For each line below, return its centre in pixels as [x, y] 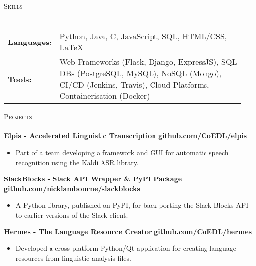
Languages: [30, 42]
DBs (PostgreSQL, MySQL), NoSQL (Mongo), [141, 73]
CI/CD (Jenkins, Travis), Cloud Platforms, [134, 85]
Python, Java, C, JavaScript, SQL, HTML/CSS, [143, 36]
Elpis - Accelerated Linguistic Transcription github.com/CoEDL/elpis [126, 136]
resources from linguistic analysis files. [73, 257]
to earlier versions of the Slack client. [72, 214]
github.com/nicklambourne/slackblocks [72, 188]
